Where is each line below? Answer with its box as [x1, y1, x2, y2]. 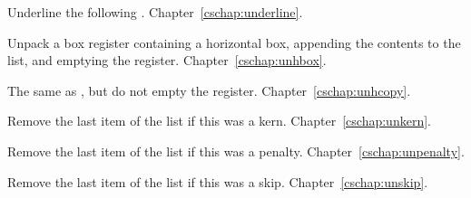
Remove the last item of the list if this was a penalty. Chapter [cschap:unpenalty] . [7, 141, 465, 160]
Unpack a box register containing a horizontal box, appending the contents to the [7, 33, 461, 52]
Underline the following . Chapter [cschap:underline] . [7, 3, 303, 21]
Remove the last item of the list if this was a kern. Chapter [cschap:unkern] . [7, 111, 431, 130]
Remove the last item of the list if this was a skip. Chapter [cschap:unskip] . [7, 172, 428, 191]
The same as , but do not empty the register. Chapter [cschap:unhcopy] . [7, 80, 411, 99]
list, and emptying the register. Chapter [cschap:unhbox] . [7, 51, 327, 70]
